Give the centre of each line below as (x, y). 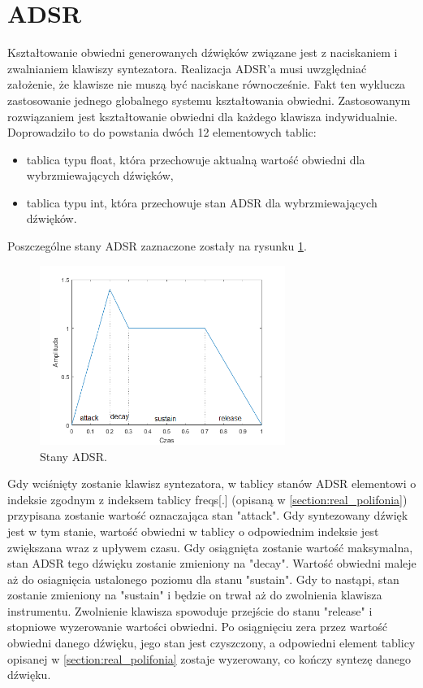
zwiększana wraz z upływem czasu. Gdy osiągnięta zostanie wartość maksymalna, (210, 547)
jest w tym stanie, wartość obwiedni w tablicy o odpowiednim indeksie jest (193, 531)
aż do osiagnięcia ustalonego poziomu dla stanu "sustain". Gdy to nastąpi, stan (203, 579)
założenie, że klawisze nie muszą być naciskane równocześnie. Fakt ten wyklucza (207, 84)
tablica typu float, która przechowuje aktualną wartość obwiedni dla (196, 159)
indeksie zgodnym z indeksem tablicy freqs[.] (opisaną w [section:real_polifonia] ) (207, 499)
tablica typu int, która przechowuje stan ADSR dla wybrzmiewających (202, 202)
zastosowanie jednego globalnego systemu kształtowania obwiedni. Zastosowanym (209, 100)
